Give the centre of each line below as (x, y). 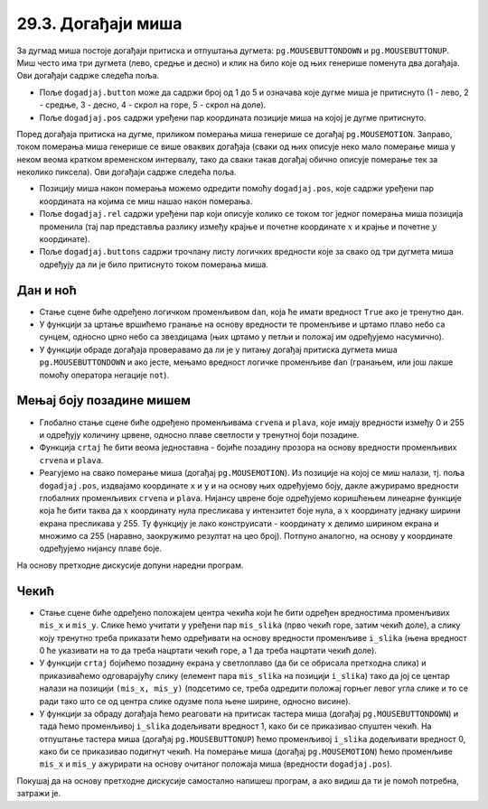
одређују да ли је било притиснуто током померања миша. (154, 264)
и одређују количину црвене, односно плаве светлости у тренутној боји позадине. (199, 434)
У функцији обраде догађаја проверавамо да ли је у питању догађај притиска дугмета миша (218, 349)
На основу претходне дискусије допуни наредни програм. (130, 565)
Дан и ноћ (47, 290)
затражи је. (39, 794)
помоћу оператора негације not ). (104, 375)
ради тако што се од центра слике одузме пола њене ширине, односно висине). (195, 701)
